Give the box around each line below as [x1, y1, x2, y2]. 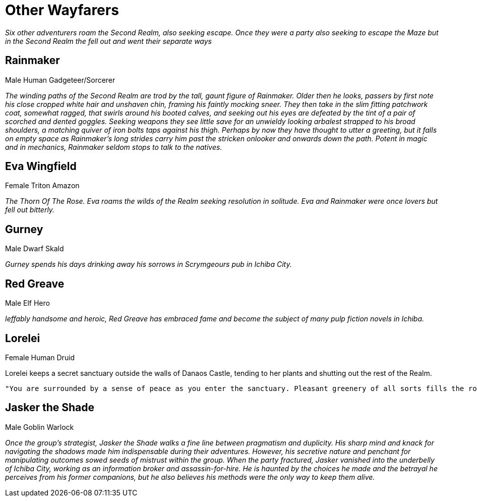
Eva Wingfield [5, 160, 77, 173]
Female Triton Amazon [5, 181, 80, 190]
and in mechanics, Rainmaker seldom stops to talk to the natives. [5, 142, 222, 151]
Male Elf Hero [5, 299, 50, 308]
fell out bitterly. [5, 205, 55, 214]
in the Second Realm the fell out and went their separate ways [5, 36, 212, 45]
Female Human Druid [5, 353, 75, 362]
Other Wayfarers [5, 2, 119, 19]
